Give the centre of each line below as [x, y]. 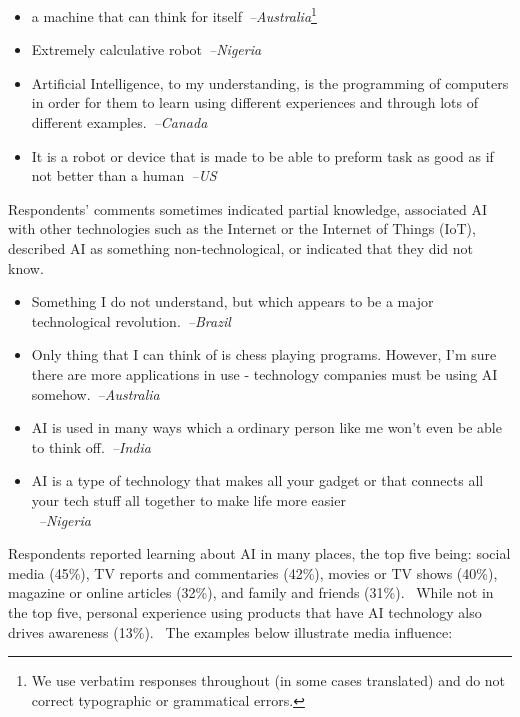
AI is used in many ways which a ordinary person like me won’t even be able [266, 427]
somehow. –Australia [95, 393]
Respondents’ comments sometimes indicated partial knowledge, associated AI [248, 208]
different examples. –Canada [119, 122]
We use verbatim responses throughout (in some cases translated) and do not [268, 680]
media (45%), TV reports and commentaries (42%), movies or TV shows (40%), [253, 572]
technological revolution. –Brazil [131, 320]
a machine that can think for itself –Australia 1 [174, 14]
